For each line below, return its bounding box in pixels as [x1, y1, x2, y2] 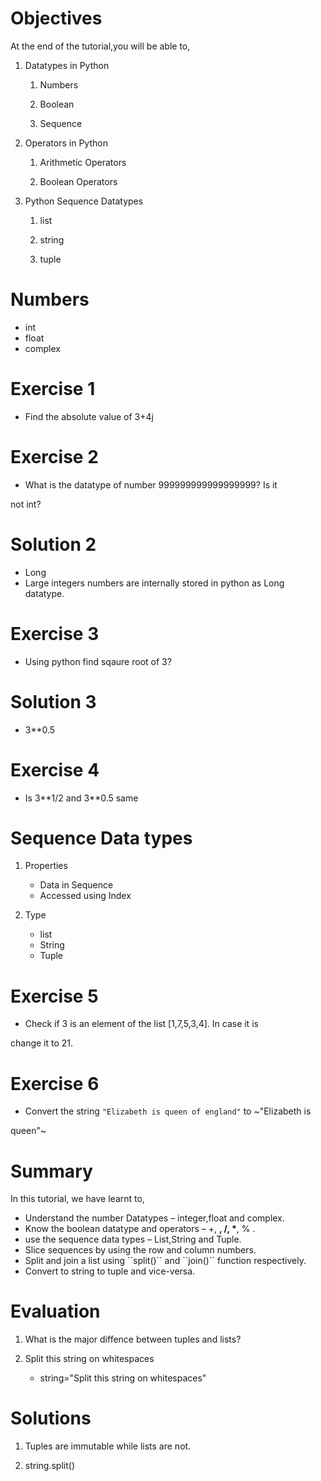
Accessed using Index [39, 890, 132, 902]
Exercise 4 [10, 758, 100, 781]
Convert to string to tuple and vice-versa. [24, 1265, 196, 1277]
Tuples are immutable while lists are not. [24, 1440, 192, 1452]
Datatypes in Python [24, 59, 110, 71]
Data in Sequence [39, 879, 114, 891]
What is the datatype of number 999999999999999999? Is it [24, 478, 278, 491]
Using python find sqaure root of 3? [24, 655, 172, 667]
